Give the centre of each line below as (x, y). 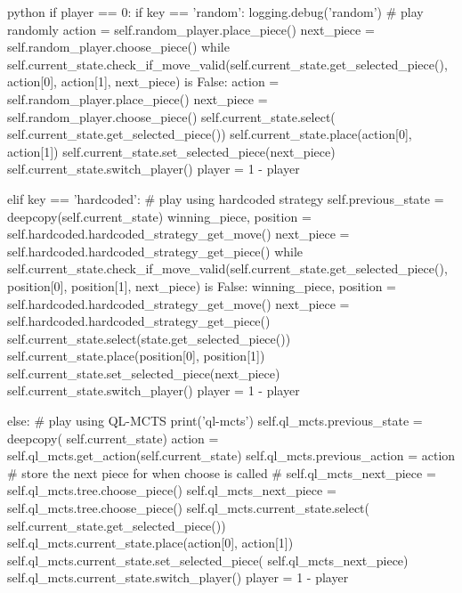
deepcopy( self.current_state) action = (113, 438)
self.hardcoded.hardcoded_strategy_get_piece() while (155, 251)
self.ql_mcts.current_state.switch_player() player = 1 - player (178, 577)
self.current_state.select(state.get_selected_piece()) (149, 338)
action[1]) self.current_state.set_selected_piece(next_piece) (171, 151)
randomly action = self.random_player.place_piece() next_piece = (191, 29)
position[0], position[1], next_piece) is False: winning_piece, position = (202, 285)
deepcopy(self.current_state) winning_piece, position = (159, 216)
